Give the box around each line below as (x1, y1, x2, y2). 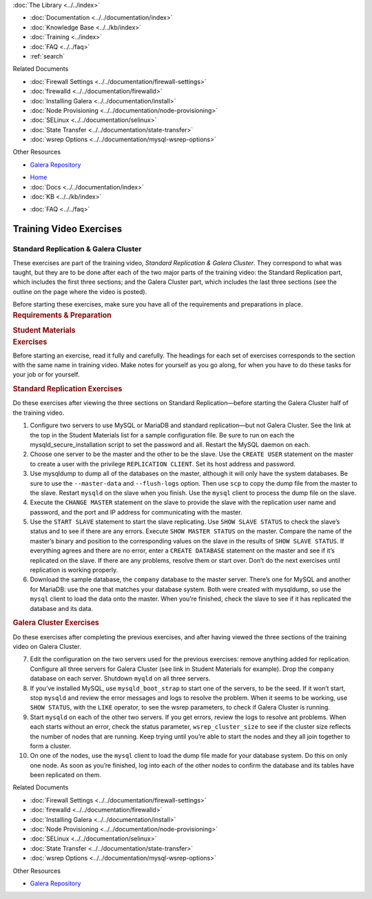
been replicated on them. (30, 771, 101, 779)
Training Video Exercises (12, 223, 123, 235)
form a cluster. (30, 741, 72, 750)
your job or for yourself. (12, 371, 80, 379)
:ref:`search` (30, 52, 65, 60)
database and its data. (30, 604, 93, 612)
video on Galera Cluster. (12, 643, 82, 651)
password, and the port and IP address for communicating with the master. (30, 508, 242, 516)
